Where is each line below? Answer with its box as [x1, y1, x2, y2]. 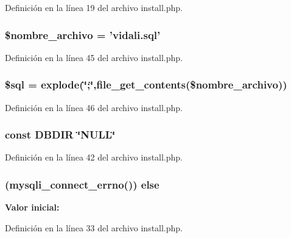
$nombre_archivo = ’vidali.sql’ [5, 27, 161, 42]
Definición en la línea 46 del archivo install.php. [5, 101, 183, 114]
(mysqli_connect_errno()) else [5, 176, 160, 192]
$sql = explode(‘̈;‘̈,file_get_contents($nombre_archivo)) [5, 77, 287, 92]
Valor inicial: [5, 201, 60, 214]
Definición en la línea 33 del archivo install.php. [5, 221, 183, 234]
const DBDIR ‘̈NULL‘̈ [5, 127, 116, 142]
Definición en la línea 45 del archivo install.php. [5, 51, 183, 63]
